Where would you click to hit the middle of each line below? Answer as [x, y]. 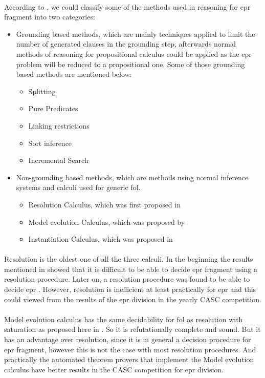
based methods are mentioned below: [74, 74]
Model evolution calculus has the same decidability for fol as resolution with [124, 319]
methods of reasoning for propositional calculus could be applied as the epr [134, 54]
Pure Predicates [53, 108]
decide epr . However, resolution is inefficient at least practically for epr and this [130, 289]
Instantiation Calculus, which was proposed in [101, 239]
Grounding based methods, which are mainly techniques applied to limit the [136, 34]
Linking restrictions [59, 125]
